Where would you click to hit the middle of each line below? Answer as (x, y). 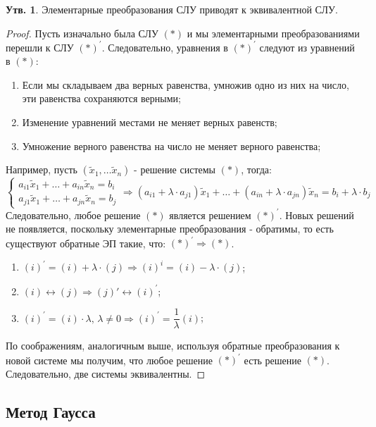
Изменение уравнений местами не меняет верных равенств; (150, 122)
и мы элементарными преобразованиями (273, 33)
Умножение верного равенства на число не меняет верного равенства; (171, 146)
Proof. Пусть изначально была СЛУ (82, 33)
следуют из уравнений (307, 47)
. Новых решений (317, 215)
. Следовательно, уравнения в (165, 47)
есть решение (272, 360)
